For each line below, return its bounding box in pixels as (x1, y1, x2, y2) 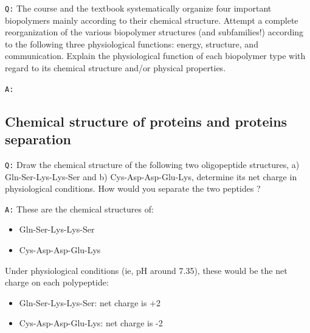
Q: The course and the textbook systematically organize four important (5, 2, 272, 14)
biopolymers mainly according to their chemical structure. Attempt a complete (5, 13, 298, 26)
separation (5, 130, 72, 149)
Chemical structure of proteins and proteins (5, 111, 288, 130)
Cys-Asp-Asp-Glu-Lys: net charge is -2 (19, 317, 163, 329)
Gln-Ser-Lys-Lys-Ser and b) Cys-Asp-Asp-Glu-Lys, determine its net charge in (5, 170, 297, 183)
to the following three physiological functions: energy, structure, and (5, 37, 258, 50)
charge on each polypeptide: (5, 276, 109, 289)
